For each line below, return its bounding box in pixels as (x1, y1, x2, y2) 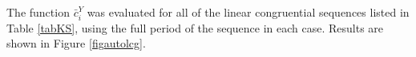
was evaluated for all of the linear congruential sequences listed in (87, 4, 410, 20)
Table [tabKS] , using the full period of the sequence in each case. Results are (6, 19, 384, 36)
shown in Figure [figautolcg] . (6, 35, 146, 51)
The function (6, 4, 70, 20)
